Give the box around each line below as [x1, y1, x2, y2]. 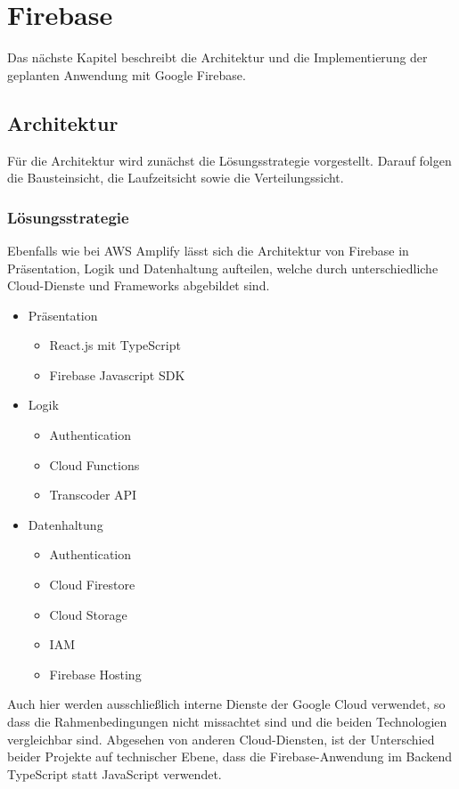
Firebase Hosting [49, 664, 142, 683]
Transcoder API [49, 485, 137, 504]
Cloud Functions [49, 455, 140, 474]
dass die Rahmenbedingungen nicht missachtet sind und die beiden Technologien [7, 712, 447, 731]
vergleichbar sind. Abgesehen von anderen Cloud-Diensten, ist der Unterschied [7, 729, 435, 748]
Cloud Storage [49, 605, 127, 623]
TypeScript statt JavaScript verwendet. [7, 764, 222, 783]
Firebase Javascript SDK [49, 365, 185, 384]
